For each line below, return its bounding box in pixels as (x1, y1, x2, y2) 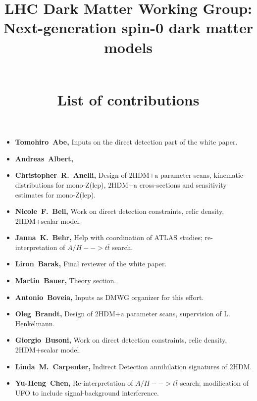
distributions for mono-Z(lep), (15, 179, 106, 190)
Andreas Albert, (15, 153, 73, 163)
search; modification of (180, 378, 249, 388)
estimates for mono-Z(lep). (15, 189, 96, 200)
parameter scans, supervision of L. (126, 308, 230, 319)
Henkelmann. (15, 318, 55, 328)
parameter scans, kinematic (160, 170, 244, 180)
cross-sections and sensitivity (139, 179, 227, 190)
